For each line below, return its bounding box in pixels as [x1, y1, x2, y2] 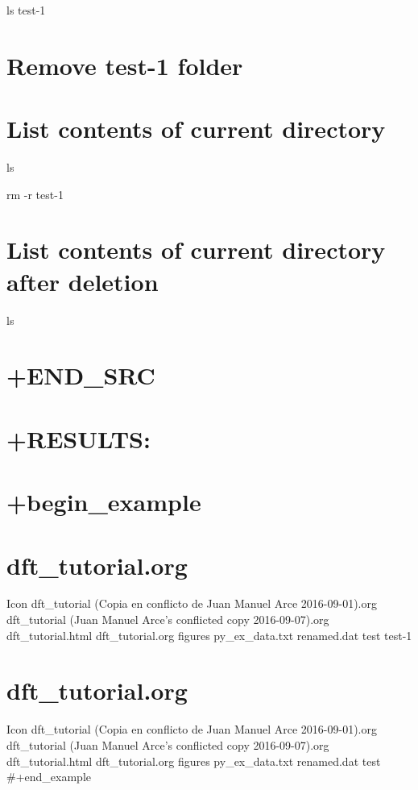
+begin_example [6, 485, 201, 518]
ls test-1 [6, 2, 46, 18]
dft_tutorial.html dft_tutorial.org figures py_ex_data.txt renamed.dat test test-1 [6, 626, 412, 643]
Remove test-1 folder [6, 48, 243, 81]
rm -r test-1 [6, 185, 64, 202]
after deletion [6, 264, 159, 297]
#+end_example [6, 768, 91, 785]
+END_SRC [6, 359, 155, 392]
